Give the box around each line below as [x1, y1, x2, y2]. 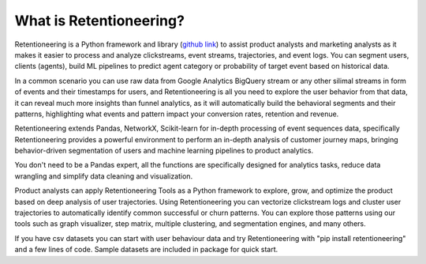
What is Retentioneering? [14, 12, 185, 29]
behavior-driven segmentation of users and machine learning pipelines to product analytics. [14, 146, 314, 156]
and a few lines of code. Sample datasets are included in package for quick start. [14, 245, 278, 255]
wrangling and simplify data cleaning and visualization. [14, 171, 193, 181]
